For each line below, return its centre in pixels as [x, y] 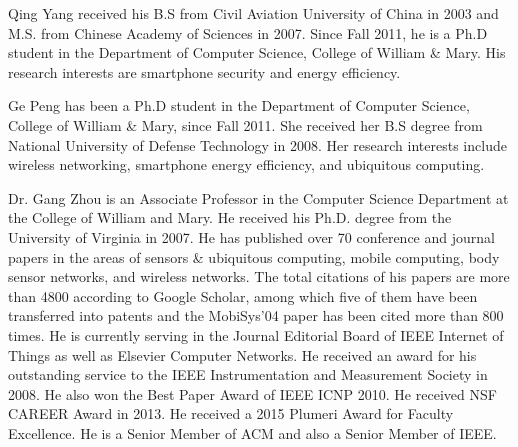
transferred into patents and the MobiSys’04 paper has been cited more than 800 [256, 315]
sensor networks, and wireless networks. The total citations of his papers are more [259, 276]
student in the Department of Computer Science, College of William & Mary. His [257, 52]
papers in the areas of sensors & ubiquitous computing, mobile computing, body [254, 256]
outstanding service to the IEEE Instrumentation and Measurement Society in [248, 374]
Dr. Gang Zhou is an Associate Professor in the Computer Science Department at [258, 197]
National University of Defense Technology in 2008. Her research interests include [257, 144]
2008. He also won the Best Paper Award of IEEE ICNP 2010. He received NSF [252, 393]
